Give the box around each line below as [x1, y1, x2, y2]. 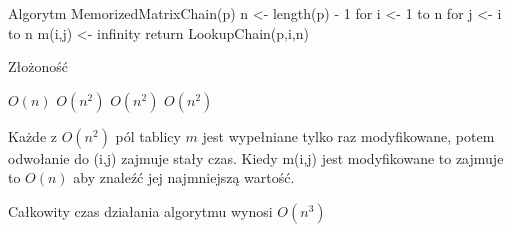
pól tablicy [115, 125, 181, 146]
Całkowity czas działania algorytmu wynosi [8, 200, 273, 221]
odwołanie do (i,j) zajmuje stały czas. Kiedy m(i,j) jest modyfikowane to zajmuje [8, 147, 504, 168]
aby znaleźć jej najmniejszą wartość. [73, 167, 295, 188]
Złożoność [8, 56, 68, 77]
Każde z [8, 125, 57, 146]
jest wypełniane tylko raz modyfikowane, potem [202, 125, 495, 146]
